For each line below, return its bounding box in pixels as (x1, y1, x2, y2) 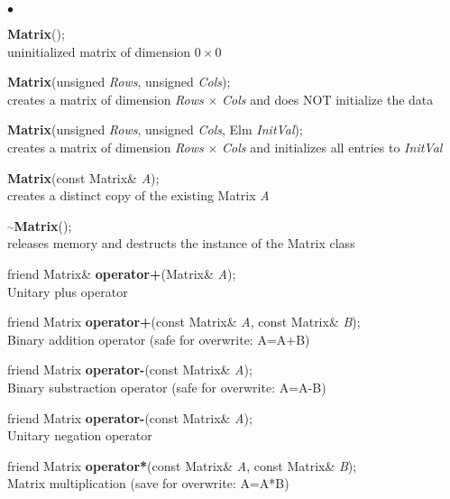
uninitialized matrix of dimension (7, 42, 191, 60)
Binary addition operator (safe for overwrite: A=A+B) (7, 329, 310, 348)
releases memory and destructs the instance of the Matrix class (7, 234, 355, 253)
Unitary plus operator (7, 282, 128, 300)
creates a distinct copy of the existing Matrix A (7, 186, 270, 205)
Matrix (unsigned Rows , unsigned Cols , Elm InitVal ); (7, 120, 303, 139)
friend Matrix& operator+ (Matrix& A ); (7, 263, 236, 282)
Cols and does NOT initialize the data (222, 89, 434, 108)
